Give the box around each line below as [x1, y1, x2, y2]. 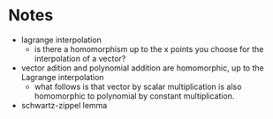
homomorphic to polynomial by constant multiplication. [34, 90, 235, 101]
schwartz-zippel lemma [20, 100, 108, 110]
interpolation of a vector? [34, 53, 126, 63]
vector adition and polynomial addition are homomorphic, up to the [20, 63, 264, 73]
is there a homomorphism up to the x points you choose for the [34, 43, 264, 54]
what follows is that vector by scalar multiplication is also [34, 81, 242, 92]
